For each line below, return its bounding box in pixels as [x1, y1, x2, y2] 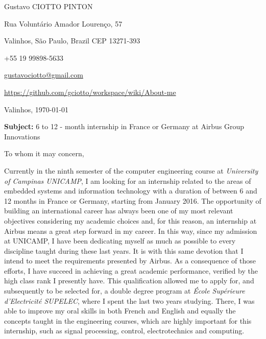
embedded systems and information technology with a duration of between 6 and [4, 185, 257, 196]
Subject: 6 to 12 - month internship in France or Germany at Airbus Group [4, 121, 245, 132]
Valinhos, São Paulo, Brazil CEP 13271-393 [4, 35, 140, 46]
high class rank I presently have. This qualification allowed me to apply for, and [4, 275, 254, 286]
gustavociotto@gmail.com [4, 69, 83, 80]
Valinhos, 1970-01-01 [4, 104, 69, 114]
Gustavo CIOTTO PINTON [4, 1, 93, 11]
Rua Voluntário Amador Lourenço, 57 [4, 18, 123, 29]
